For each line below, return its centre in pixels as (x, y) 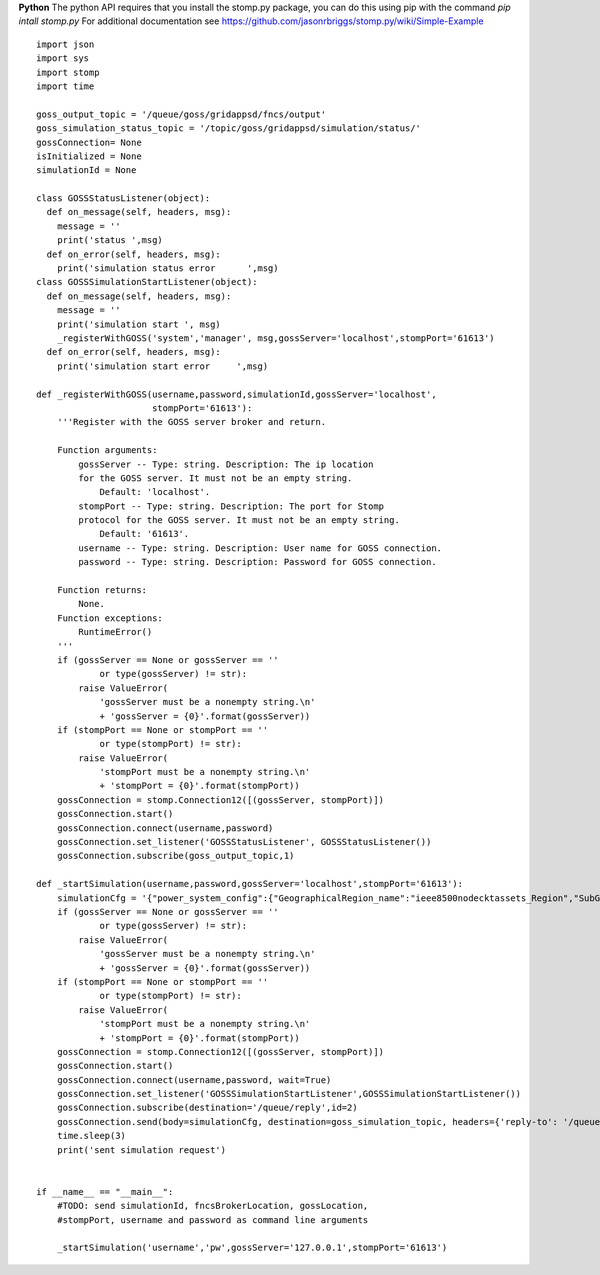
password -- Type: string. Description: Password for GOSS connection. (257, 562)
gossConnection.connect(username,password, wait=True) (194, 1079)
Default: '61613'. (144, 534)
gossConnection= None (89, 142)
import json (65, 44)
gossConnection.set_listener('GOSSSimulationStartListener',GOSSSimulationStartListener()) (289, 1094)
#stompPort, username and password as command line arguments (212, 1219)
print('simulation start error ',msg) (162, 366)
